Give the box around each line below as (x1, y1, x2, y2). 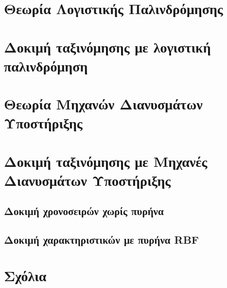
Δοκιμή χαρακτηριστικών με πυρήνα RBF (4, 232, 199, 247)
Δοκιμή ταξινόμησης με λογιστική (4, 36, 211, 56)
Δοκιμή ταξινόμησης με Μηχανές (4, 151, 208, 171)
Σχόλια (4, 265, 47, 285)
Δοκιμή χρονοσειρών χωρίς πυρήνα (4, 203, 164, 218)
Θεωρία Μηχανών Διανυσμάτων (4, 94, 203, 114)
